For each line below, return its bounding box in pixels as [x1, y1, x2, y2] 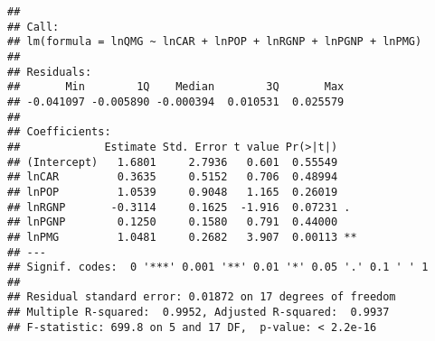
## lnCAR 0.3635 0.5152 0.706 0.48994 [7, 170, 338, 184]
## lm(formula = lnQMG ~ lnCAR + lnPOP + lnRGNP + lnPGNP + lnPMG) [7, 35, 422, 49]
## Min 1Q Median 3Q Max [7, 80, 345, 94]
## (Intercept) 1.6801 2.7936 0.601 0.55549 [7, 155, 338, 169]
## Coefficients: [7, 125, 111, 139]
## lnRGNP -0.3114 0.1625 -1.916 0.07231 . [7, 200, 351, 214]
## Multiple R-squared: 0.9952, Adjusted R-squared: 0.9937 [7, 306, 390, 319]
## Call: [7, 20, 60, 33]
